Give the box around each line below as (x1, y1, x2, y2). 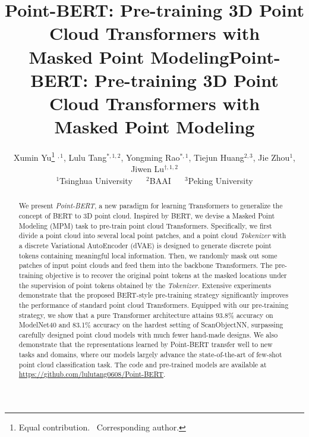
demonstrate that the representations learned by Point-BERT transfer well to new (18, 339, 273, 349)
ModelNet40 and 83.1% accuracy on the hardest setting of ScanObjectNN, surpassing (18, 320, 283, 330)
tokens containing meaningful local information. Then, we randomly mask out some (18, 250, 278, 260)
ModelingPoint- (150, 44, 280, 68)
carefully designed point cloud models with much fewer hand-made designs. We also (18, 329, 278, 339)
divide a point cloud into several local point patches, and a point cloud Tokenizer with (18, 230, 286, 241)
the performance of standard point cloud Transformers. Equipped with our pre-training (18, 299, 289, 310)
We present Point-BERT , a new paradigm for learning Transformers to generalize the (18, 201, 283, 211)
